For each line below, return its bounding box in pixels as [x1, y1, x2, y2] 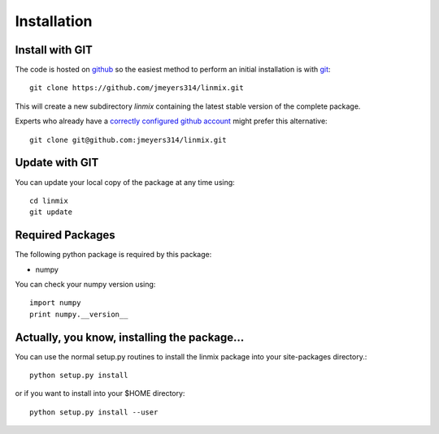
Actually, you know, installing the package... [15, 330, 245, 344]
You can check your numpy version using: [15, 280, 156, 289]
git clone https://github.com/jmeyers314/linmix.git [29, 84, 244, 92]
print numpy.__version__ [29, 309, 128, 319]
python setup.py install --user [29, 407, 159, 417]
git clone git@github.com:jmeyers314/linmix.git [29, 135, 227, 144]
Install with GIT [15, 43, 93, 57]
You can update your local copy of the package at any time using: [15, 177, 235, 187]
